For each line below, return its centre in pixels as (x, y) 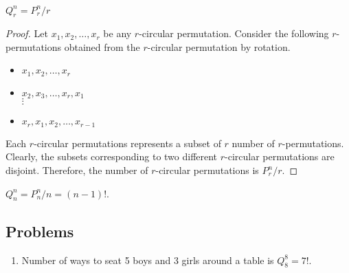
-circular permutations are (280, 156)
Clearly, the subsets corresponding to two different (112, 156)
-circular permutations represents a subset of (127, 143)
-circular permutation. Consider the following (234, 33)
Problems (40, 231)
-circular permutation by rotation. (219, 46)
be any (117, 33)
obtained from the (102, 46)
